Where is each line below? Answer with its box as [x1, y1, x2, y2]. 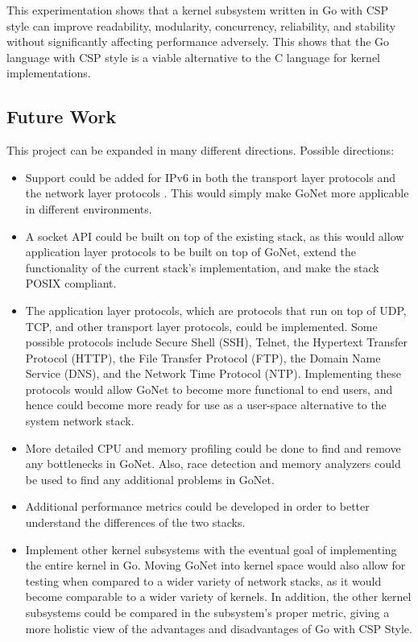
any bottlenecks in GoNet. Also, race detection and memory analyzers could [25, 455, 401, 472]
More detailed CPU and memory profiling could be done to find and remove [25, 439, 401, 456]
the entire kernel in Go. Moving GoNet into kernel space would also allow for [25, 557, 406, 574]
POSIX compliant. [25, 275, 117, 292]
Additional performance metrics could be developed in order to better [25, 498, 370, 515]
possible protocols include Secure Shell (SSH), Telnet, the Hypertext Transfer [25, 333, 408, 350]
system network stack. [25, 412, 135, 429]
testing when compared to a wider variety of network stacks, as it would [25, 572, 382, 589]
